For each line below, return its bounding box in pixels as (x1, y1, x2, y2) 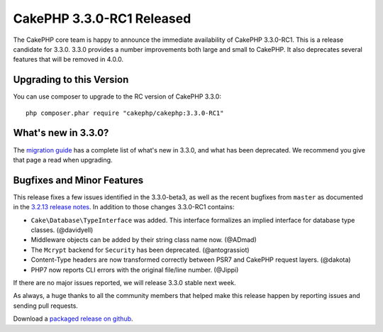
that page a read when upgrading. (13, 155, 113, 164)
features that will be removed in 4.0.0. (13, 55, 124, 64)
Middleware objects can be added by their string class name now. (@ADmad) (30, 236, 257, 244)
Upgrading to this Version (13, 74, 129, 86)
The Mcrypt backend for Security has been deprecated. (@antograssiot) (30, 245, 250, 254)
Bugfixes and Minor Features (13, 174, 144, 186)
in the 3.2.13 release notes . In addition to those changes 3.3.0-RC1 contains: (13, 203, 235, 211)
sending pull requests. (13, 301, 78, 310)
